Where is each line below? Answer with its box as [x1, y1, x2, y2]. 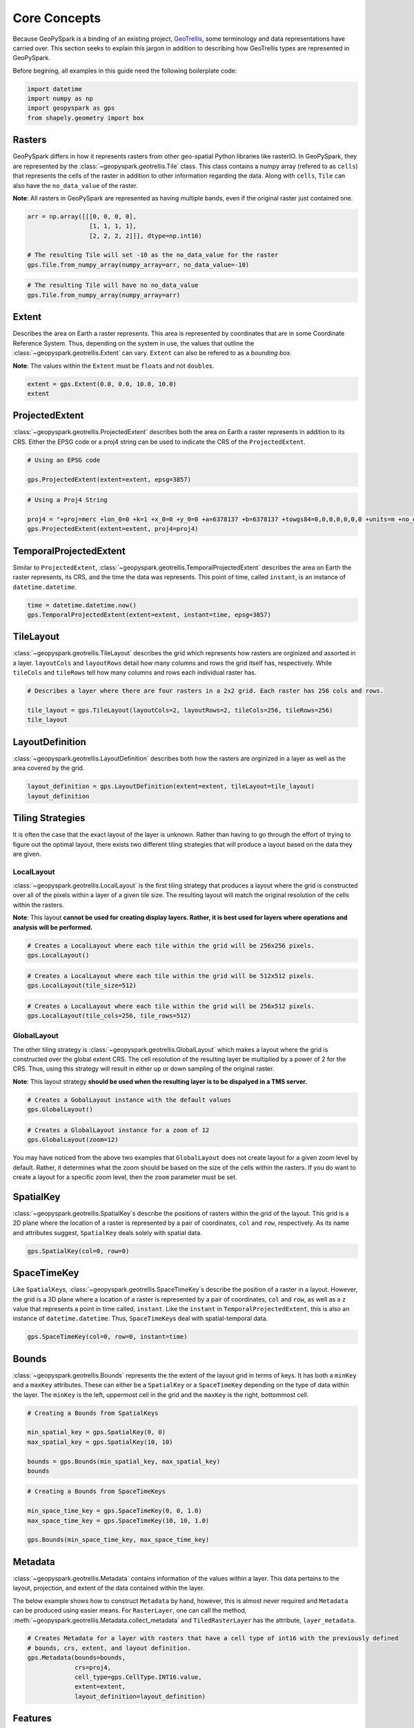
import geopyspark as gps [27, 104, 115, 112]
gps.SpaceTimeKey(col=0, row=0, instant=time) [27, 1333, 188, 1341]
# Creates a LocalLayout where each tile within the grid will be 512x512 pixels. [27, 972, 315, 979]
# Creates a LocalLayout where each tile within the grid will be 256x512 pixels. [27, 1002, 315, 1010]
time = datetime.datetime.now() [27, 601, 137, 609]
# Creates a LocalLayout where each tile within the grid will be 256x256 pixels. [27, 941, 315, 950]
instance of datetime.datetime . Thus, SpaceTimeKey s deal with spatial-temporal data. [12, 1314, 268, 1323]
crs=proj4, [75, 1663, 112, 1671]
